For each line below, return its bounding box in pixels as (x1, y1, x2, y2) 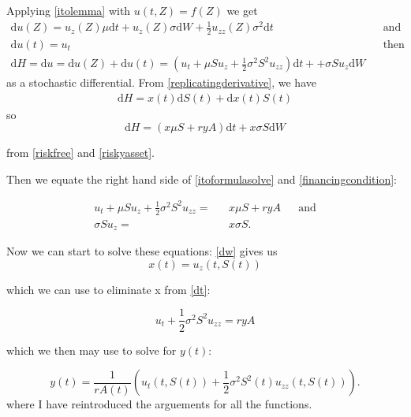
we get (226, 2, 258, 18)
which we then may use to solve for (6, 341, 177, 358)
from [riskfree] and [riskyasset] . (6, 144, 155, 161)
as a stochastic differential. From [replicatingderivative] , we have (6, 74, 316, 91)
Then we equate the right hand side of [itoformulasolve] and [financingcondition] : (6, 170, 397, 187)
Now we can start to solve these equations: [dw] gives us (6, 243, 278, 259)
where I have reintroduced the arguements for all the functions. (6, 396, 312, 412)
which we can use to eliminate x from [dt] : (6, 281, 211, 297)
